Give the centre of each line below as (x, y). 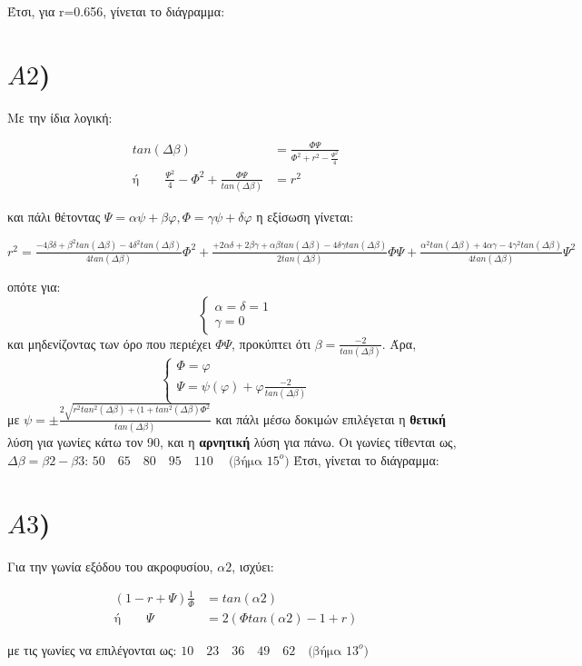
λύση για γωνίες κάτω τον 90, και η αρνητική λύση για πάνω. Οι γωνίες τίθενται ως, (232, 442)
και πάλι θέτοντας (54, 217)
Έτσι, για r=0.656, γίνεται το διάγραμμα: (116, 11)
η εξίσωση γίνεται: (305, 217)
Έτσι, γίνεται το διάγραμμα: (366, 459)
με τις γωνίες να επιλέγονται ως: (92, 649)
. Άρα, (399, 343)
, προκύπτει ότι (271, 343)
